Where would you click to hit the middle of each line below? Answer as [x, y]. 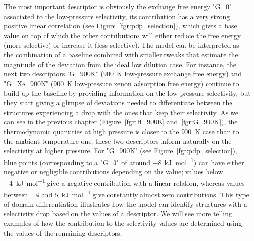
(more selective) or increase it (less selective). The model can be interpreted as [122, 45]
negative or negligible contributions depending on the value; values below [114, 171]
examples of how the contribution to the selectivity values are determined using [123, 223]
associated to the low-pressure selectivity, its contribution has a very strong [117, 16]
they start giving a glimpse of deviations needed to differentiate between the [118, 102]
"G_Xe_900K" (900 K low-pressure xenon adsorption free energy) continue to [122, 83]
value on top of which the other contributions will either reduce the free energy [123, 35]
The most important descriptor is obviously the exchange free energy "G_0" [118, 6]
